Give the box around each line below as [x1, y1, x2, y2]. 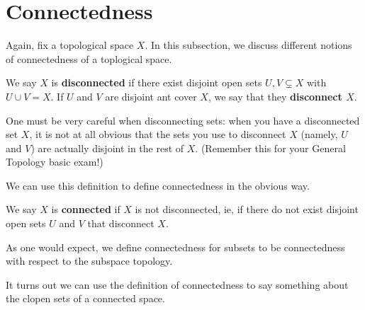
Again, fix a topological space [6, 38, 134, 52]
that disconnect [87, 216, 155, 231]
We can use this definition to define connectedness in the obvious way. [6, 178, 310, 193]
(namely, [301, 127, 338, 142]
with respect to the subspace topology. [6, 253, 173, 268]
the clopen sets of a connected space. [6, 291, 165, 306]
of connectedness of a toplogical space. [6, 51, 172, 66]
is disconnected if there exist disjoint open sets [51, 75, 262, 90]
